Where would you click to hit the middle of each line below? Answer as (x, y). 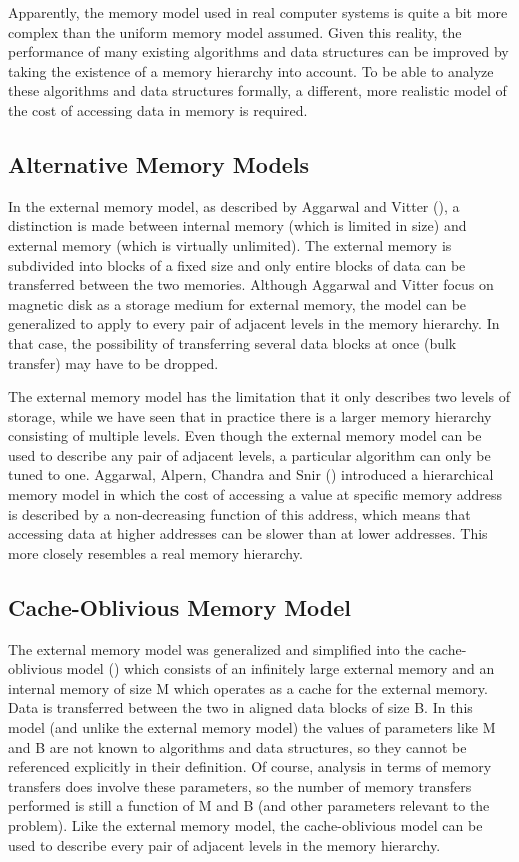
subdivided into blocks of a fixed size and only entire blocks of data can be (237, 264)
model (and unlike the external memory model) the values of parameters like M (252, 727)
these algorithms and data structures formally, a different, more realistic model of (257, 90)
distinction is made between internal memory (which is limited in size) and (237, 225)
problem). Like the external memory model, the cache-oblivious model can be (245, 825)
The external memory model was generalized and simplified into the (216, 648)
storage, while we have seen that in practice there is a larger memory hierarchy (250, 415)
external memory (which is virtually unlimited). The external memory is (230, 244)
